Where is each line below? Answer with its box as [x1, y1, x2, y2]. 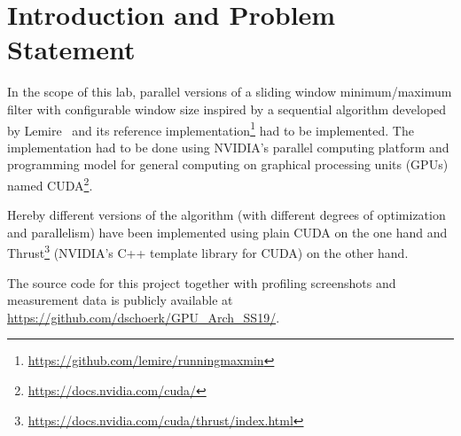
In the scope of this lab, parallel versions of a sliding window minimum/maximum [7, 82, 452, 101]
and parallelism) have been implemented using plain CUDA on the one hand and [7, 222, 448, 241]
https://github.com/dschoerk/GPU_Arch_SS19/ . [7, 308, 280, 326]
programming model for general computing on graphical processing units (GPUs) [7, 155, 449, 174]
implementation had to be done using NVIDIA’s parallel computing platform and [7, 137, 449, 156]
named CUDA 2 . [7, 173, 93, 194]
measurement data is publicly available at [7, 291, 233, 309]
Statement [7, 31, 136, 67]
